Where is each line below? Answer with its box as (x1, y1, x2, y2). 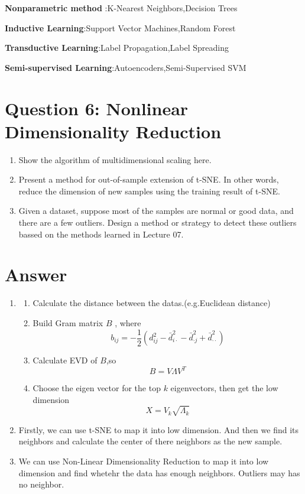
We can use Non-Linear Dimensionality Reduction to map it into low (18, 455, 269, 467)
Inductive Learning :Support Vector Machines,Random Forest (5, 21, 236, 34)
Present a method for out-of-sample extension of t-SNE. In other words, (18, 173, 279, 186)
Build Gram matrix (33, 316, 103, 329)
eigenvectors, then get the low (170, 382, 278, 394)
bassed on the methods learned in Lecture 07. (18, 227, 184, 240)
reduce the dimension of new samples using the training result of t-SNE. (18, 184, 280, 197)
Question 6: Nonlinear (5, 96, 189, 120)
